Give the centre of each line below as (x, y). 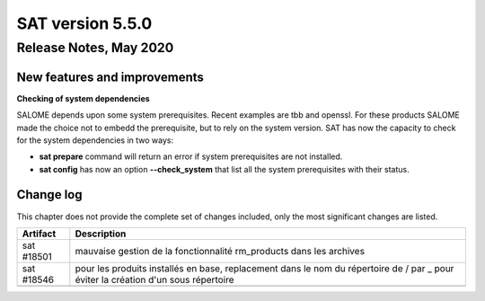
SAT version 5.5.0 (84, 23)
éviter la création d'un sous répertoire (154, 279)
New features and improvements (110, 77)
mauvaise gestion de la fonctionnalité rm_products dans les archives (220, 251)
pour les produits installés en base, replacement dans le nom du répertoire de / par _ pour (265, 268)
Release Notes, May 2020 (95, 48)
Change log (49, 195)
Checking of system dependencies (83, 98)
